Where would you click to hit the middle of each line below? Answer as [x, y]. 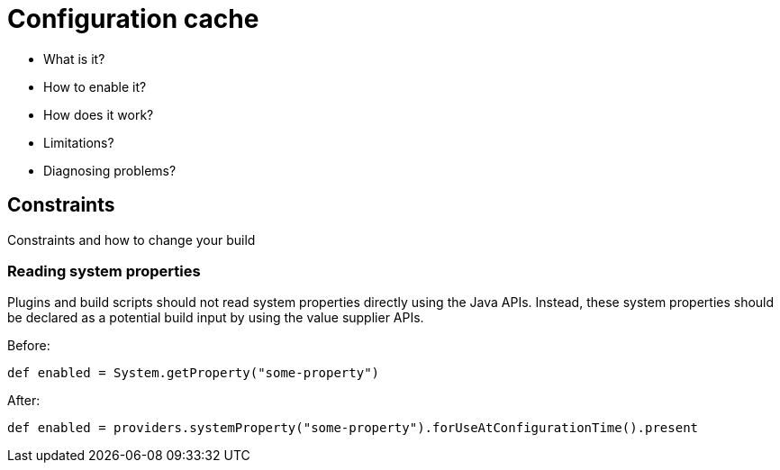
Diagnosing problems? [110, 170]
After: [24, 401]
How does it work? [99, 114]
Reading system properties [104, 271]
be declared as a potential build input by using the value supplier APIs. [216, 318]
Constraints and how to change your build [132, 240]
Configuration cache [133, 19]
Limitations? [79, 142]
